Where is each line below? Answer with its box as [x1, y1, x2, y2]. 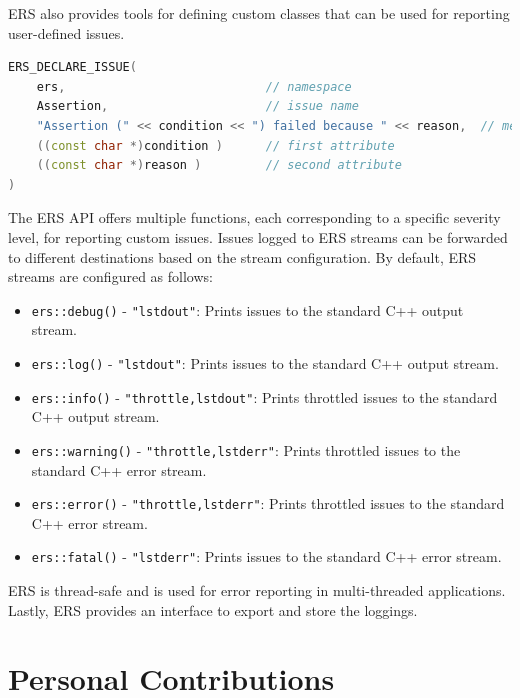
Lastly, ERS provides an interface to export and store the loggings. [8, 599, 418, 620]
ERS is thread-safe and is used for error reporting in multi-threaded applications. [8, 580, 506, 601]
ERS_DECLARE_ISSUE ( [8, 60, 137, 75]
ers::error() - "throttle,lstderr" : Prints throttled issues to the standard [31, 493, 505, 514]
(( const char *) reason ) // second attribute [36, 158, 402, 173]
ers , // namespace [36, 79, 352, 94]
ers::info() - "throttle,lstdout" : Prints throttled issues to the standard [31, 386, 498, 407]
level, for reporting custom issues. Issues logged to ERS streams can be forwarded [8, 226, 508, 247]
